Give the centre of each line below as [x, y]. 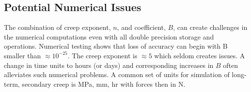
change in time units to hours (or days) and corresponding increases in [109, 65]
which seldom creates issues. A [200, 55]
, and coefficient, [141, 27]
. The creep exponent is [102, 55]
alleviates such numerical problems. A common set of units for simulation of [117, 74]
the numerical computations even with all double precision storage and [109, 36]
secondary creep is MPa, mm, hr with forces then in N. [104, 84]
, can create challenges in [210, 27]
